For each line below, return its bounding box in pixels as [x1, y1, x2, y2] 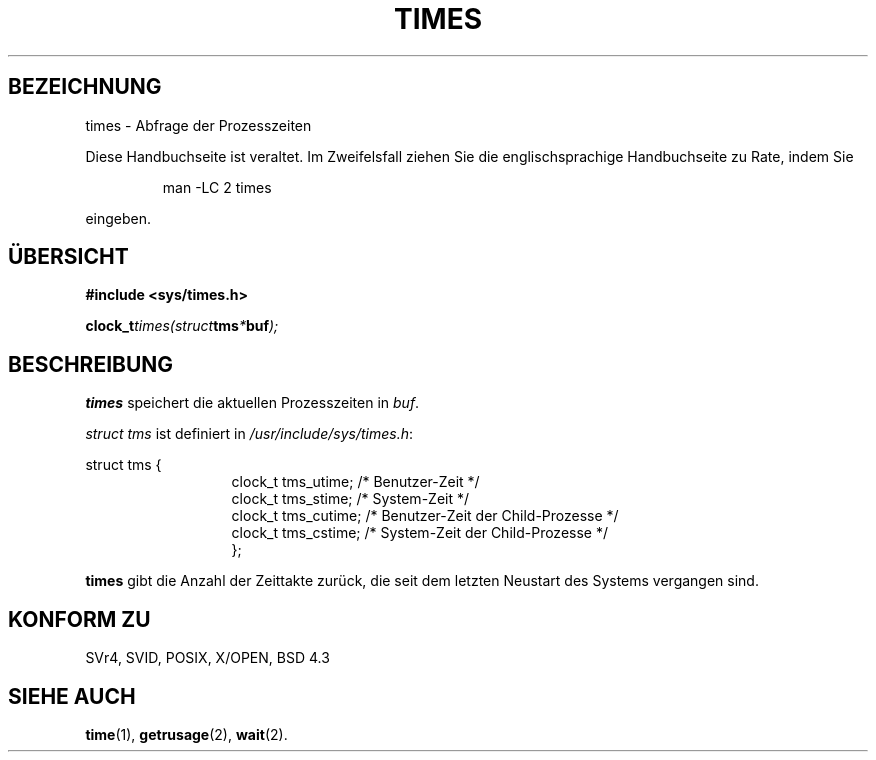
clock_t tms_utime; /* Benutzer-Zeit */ [231, 473, 480, 491]
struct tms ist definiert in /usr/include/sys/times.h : [85, 425, 414, 443]
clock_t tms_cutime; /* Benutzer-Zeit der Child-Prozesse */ [231, 507, 619, 525]
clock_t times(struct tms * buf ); [85, 317, 279, 335]
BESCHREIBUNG [8, 351, 174, 377]
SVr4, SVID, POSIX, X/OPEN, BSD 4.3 [85, 649, 330, 667]
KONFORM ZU [8, 606, 151, 632]
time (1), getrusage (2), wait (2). [85, 725, 288, 743]
